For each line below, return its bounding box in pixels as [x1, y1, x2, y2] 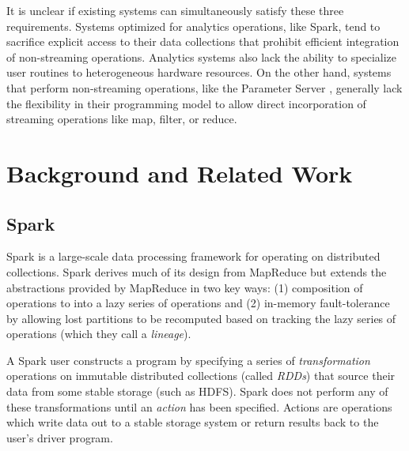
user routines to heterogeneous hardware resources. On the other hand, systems [6, 64, 392, 81]
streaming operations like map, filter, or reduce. [6, 111, 237, 127]
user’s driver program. [6, 429, 113, 445]
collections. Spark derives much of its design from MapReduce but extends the [6, 263, 387, 280]
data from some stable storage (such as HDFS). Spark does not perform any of [6, 383, 388, 400]
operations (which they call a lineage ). [6, 325, 191, 342]
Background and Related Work [6, 156, 353, 189]
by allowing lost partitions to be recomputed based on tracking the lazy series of [6, 310, 396, 326]
